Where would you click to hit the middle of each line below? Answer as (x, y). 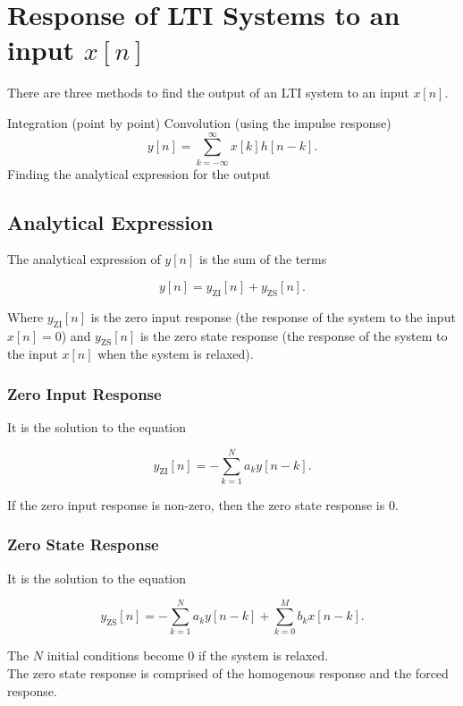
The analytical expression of (84, 259)
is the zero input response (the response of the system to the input (273, 316)
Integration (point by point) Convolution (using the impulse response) (199, 122)
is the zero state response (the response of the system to (294, 335)
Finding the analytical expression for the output (139, 173)
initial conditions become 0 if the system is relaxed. (188, 655)
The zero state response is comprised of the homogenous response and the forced (228, 673)
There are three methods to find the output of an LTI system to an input (208, 93)
